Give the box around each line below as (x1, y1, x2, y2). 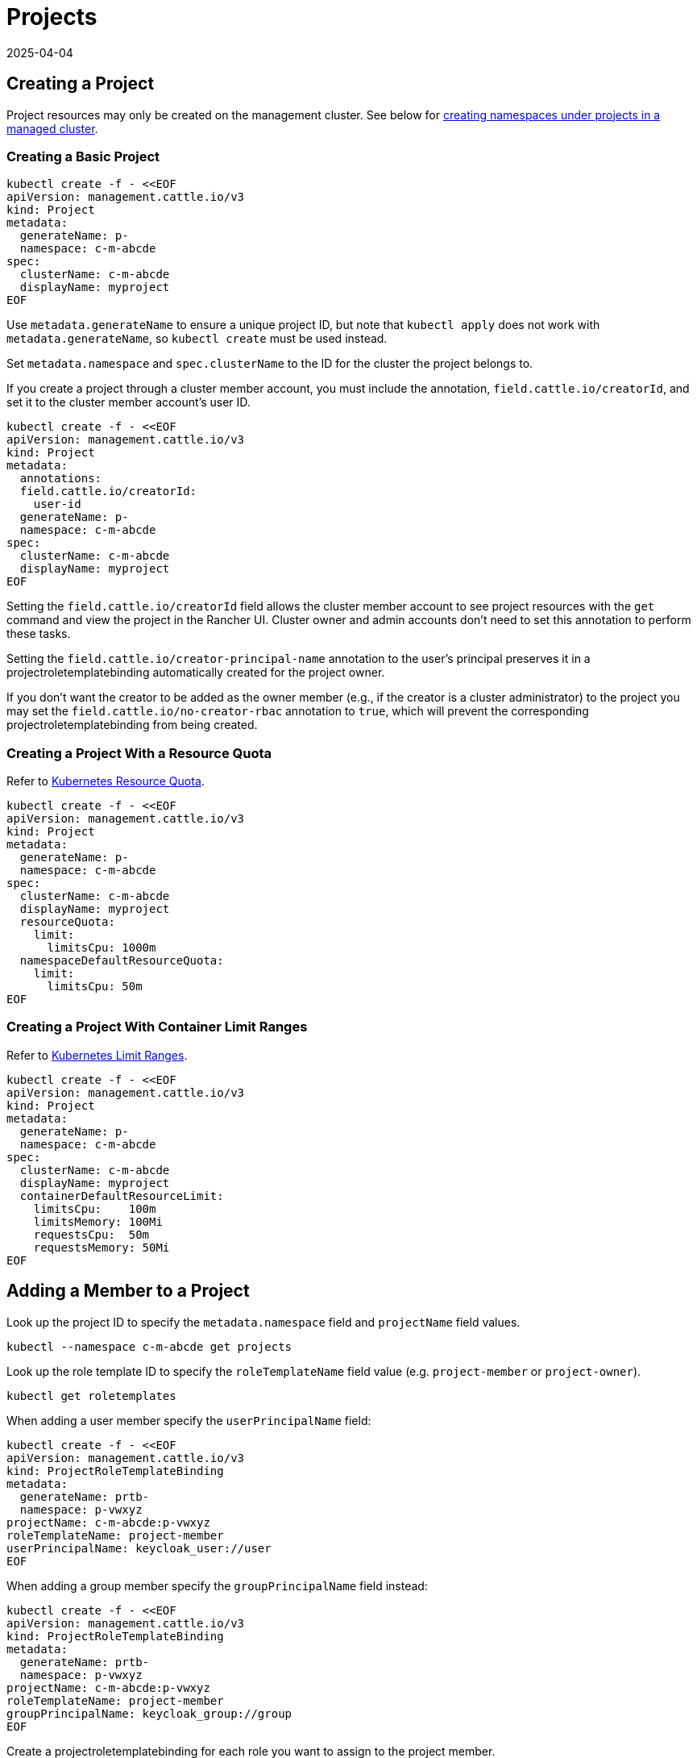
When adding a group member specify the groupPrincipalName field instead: (6, 1578, 428, 1593)
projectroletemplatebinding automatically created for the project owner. (6, 665, 385, 680)
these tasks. (6, 627, 71, 641)
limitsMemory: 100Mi (33, 1214, 163, 1228)
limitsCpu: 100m (33, 1202, 156, 1215)
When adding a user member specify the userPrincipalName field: (6, 1413, 371, 1427)
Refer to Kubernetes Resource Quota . (6, 774, 205, 789)
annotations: (19, 472, 102, 485)
